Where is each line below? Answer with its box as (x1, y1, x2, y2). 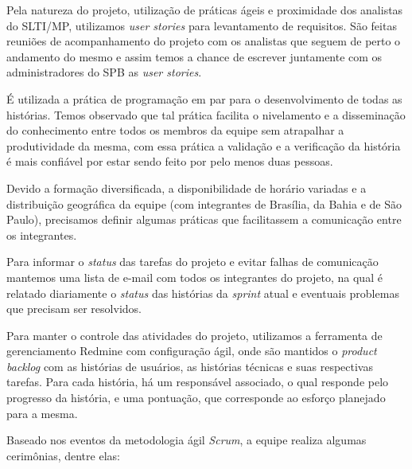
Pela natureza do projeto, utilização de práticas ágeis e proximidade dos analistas (6, 2, 403, 18)
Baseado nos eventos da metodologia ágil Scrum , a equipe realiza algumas (6, 432, 367, 448)
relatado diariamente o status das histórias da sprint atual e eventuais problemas (6, 284, 399, 301)
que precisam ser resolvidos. (6, 300, 142, 317)
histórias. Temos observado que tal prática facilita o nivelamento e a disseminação (6, 106, 406, 123)
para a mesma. (6, 405, 78, 421)
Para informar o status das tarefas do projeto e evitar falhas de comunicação (6, 253, 379, 270)
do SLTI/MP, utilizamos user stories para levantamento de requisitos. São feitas (6, 17, 397, 33)
